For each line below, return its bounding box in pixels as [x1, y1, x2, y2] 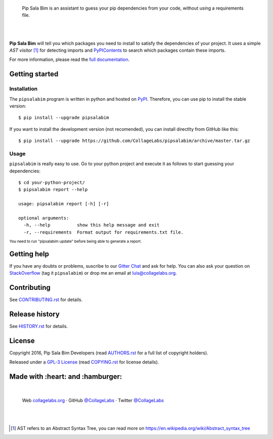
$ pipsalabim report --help [18, 187, 88, 193]
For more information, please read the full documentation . [9, 56, 130, 63]
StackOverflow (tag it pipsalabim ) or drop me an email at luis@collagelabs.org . [9, 270, 177, 276]
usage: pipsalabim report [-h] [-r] [18, 201, 109, 207]
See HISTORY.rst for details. [9, 323, 68, 330]
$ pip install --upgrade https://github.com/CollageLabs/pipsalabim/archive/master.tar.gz [18, 138, 250, 144]
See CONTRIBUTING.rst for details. [9, 297, 83, 303]
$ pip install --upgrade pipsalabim [18, 115, 109, 121]
